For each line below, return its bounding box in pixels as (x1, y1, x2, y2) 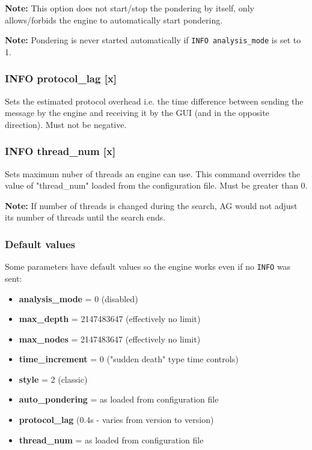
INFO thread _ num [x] (5, 144, 116, 159)
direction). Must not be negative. (5, 118, 127, 130)
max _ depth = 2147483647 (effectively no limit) (19, 312, 201, 325)
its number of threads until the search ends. (5, 211, 166, 223)
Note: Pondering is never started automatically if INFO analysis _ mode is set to (5, 34, 301, 46)
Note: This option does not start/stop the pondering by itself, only (5, 2, 254, 14)
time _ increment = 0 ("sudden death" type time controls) (19, 353, 239, 365)
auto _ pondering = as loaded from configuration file (19, 393, 219, 406)
